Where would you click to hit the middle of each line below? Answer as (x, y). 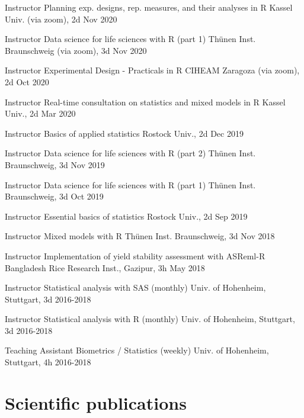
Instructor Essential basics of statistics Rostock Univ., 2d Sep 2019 (126, 216)
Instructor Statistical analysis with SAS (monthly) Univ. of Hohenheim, (135, 287)
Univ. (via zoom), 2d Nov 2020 (61, 19)
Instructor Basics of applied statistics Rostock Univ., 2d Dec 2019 (124, 133)
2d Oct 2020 (27, 81)
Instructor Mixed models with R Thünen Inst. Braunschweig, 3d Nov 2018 (140, 236)
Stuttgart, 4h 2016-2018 (48, 362)
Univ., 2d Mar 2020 (40, 113)
